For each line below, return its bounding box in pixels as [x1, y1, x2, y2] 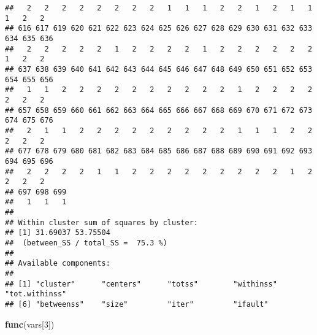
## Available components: [5, 259, 110, 268]
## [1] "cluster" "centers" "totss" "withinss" [5, 279, 277, 288]
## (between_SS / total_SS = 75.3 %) [5, 239, 167, 248]
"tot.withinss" [5, 290, 67, 299]
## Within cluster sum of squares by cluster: [5, 218, 198, 227]
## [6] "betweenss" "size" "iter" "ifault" [5, 300, 269, 309]
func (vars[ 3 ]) [5, 317, 55, 330]
